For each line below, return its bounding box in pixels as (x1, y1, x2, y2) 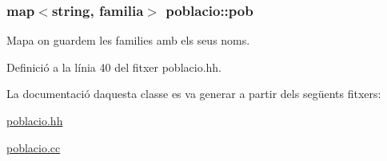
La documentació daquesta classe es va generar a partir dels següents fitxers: (6, 85, 381, 102)
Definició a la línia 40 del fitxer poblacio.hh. (6, 58, 221, 75)
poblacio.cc (6, 139, 61, 155)
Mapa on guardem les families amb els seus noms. (6, 32, 250, 49)
